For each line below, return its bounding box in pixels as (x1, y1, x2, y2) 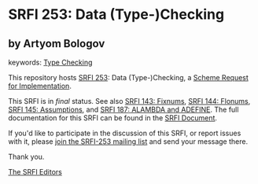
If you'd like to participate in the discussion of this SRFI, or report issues (8, 128, 241, 138)
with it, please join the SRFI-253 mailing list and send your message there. (8, 137, 249, 146)
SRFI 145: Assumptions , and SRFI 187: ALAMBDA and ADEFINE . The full (8, 105, 239, 114)
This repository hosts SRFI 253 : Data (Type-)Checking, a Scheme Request (8, 73, 249, 82)
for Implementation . (8, 81, 72, 90)
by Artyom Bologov (8, 37, 105, 50)
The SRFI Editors (8, 167, 63, 176)
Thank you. (8, 152, 45, 161)
